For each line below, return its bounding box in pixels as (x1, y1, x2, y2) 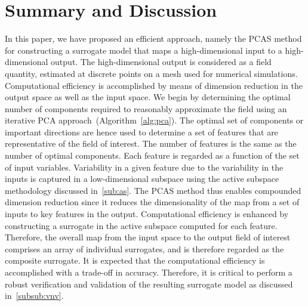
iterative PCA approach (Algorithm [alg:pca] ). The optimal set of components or (5, 114, 304, 126)
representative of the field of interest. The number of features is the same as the (5, 137, 297, 150)
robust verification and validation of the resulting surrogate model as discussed (5, 277, 293, 290)
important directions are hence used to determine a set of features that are (5, 125, 278, 138)
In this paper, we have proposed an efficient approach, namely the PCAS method (5, 32, 302, 45)
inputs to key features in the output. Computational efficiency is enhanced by (5, 208, 289, 220)
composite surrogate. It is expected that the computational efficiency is (5, 254, 265, 267)
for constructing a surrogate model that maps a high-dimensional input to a (5, 44, 282, 56)
